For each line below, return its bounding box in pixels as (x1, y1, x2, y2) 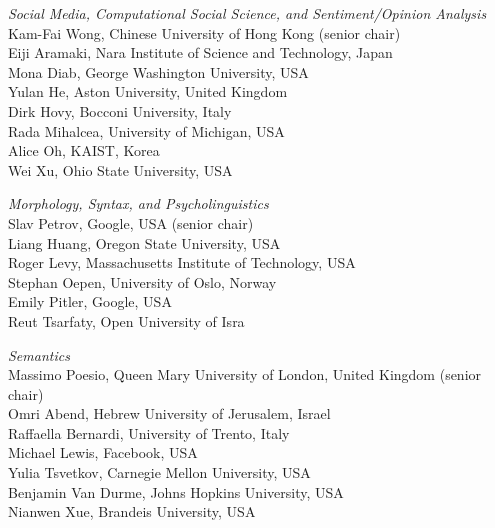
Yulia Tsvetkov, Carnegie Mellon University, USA (8, 462, 311, 483)
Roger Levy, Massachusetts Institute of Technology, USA (8, 252, 356, 273)
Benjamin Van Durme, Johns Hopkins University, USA (8, 481, 344, 502)
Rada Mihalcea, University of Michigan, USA (8, 120, 285, 141)
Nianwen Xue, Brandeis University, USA (8, 501, 256, 522)
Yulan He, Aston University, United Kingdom (8, 81, 288, 102)
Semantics (8, 344, 70, 365)
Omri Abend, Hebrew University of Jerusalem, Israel (8, 403, 331, 424)
